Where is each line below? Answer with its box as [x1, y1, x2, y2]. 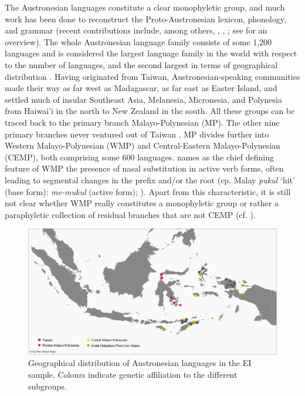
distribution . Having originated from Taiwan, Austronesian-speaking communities [5, 70, 300, 82]
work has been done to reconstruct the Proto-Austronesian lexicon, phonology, [5, 12, 286, 25]
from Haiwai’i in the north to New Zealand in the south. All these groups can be [5, 105, 295, 117]
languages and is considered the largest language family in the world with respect [5, 47, 297, 59]
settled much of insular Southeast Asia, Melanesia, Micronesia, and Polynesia [5, 93, 282, 105]
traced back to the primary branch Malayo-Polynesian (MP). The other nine [5, 116, 280, 128]
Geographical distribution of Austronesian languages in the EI [28, 357, 252, 369]
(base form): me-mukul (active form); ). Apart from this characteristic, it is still [5, 185, 291, 197]
